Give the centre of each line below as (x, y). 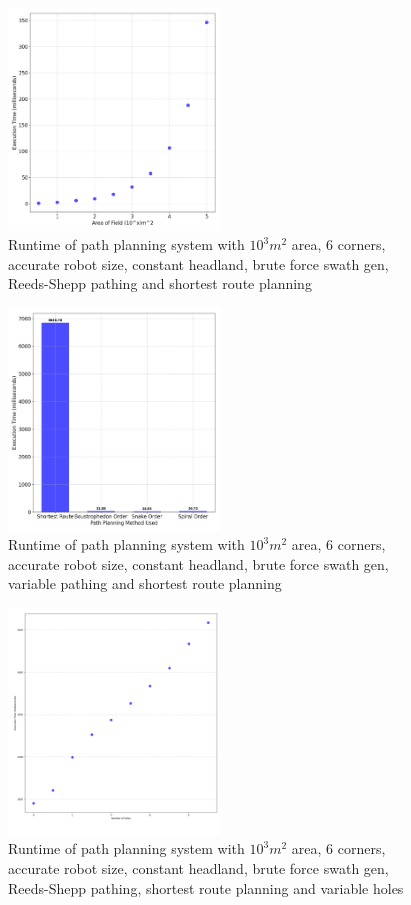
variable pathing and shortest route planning (145, 583)
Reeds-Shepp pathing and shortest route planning (160, 283)
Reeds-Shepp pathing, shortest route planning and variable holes (206, 887)
